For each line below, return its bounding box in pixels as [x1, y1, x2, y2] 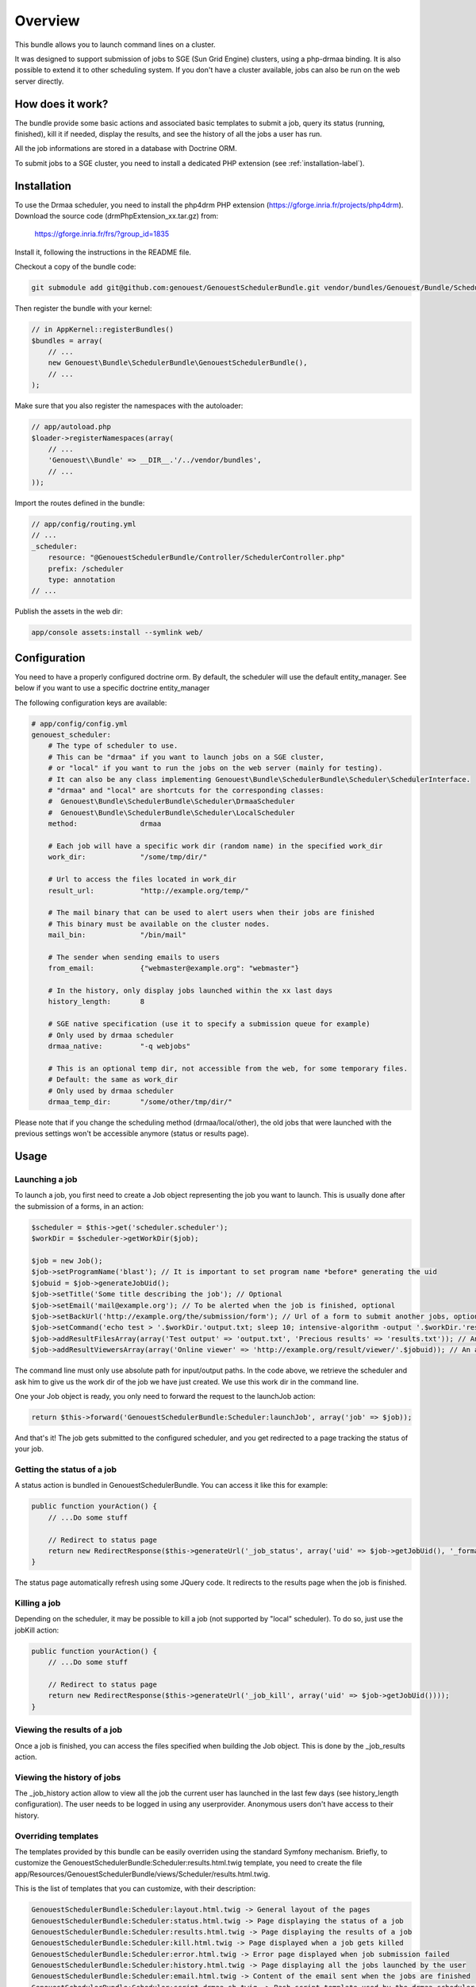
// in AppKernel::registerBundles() [31, 325, 175, 334]
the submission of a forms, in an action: [14, 1201, 144, 1211]
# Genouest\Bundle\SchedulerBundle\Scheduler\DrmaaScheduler [48, 797, 295, 806]
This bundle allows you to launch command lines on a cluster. [14, 40, 216, 49]
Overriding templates [14, 1830, 99, 1842]
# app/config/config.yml [31, 719, 129, 728]
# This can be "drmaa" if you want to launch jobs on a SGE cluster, [48, 752, 324, 761]
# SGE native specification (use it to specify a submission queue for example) [48, 1020, 370, 1028]
